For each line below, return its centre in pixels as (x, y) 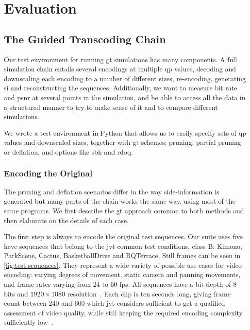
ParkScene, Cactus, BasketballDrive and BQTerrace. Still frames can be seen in (122, 255)
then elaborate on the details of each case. (67, 220)
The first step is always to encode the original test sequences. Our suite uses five (123, 236)
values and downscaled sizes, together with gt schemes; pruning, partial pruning (123, 142)
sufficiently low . (29, 322)
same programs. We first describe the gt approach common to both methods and (124, 210)
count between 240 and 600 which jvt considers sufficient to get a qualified (115, 303)
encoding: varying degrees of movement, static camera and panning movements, (122, 274)
